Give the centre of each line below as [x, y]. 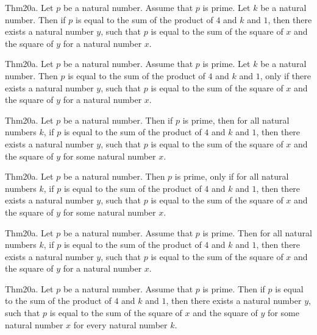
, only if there [285, 75]
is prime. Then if [234, 288]
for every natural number [120, 324]
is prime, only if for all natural [232, 176]
